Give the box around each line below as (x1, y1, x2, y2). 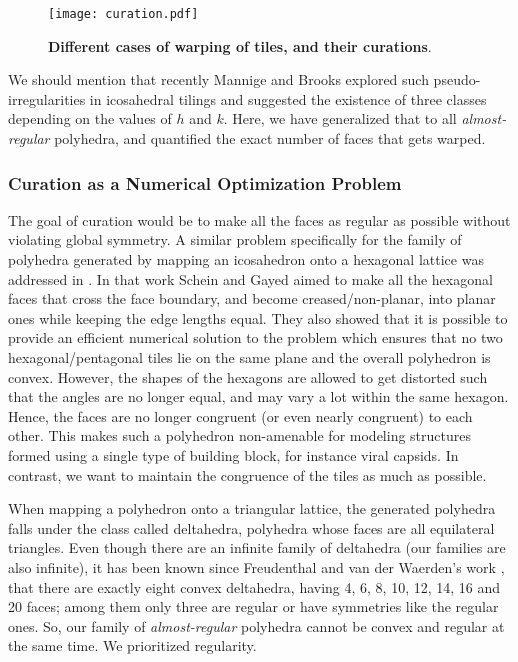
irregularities (8, 88, 86, 109)
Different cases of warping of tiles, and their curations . (48, 35, 432, 56)
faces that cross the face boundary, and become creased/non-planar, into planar (8, 288, 496, 309)
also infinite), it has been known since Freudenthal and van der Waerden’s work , (8, 556, 505, 577)
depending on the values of (8, 108, 172, 129)
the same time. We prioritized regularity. (8, 635, 257, 656)
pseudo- (433, 69, 481, 90)
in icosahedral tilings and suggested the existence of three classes (89, 88, 487, 109)
